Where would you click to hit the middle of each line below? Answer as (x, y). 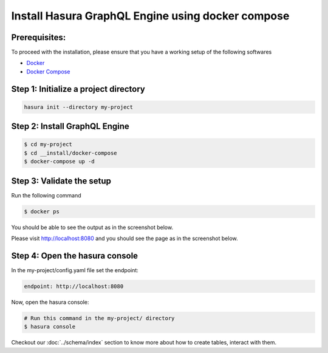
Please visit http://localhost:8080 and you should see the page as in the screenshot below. (125, 238)
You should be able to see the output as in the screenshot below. (92, 227)
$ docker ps (42, 211)
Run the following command (46, 195)
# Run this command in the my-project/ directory (99, 318)
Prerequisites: (39, 37)
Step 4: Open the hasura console (75, 255)
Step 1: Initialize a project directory (78, 89)
